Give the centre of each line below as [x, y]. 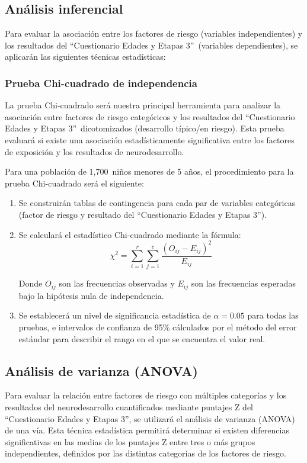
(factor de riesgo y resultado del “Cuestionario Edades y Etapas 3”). [143, 214]
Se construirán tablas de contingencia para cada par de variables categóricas [157, 203]
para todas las [273, 315]
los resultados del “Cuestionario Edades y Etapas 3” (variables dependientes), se [151, 45]
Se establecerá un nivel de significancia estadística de [115, 315]
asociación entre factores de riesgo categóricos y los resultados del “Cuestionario [150, 116]
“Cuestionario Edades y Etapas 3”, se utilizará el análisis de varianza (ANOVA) [150, 418]
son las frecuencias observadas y [117, 283]
